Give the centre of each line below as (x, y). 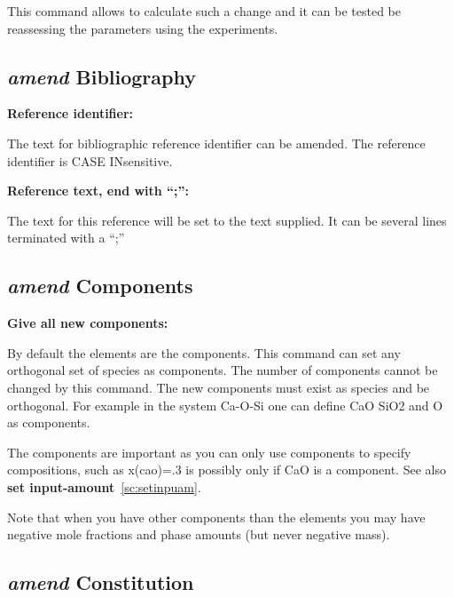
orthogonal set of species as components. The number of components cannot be (223, 370)
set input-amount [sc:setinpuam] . (104, 486)
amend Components (100, 286)
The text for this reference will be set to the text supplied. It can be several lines (227, 220)
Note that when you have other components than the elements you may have (216, 517)
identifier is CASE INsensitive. (90, 160)
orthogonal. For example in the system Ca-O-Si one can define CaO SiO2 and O (225, 405)
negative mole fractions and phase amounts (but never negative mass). (199, 534)
